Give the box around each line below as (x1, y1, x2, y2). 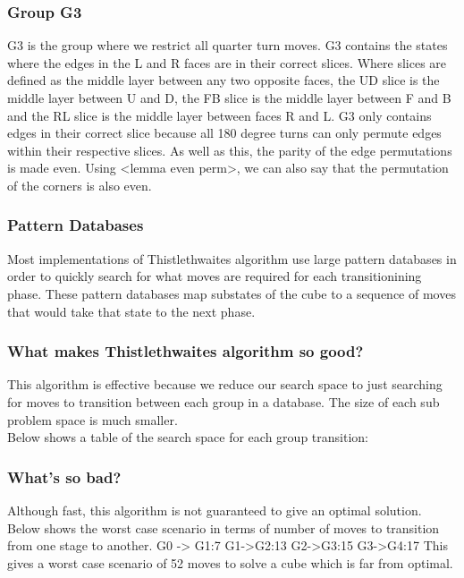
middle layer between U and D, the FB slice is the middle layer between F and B (7, 89, 451, 106)
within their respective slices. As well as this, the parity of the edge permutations (7, 140, 452, 159)
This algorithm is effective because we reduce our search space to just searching (7, 375, 443, 394)
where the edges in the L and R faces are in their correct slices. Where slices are (7, 53, 447, 72)
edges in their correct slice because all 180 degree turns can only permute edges (7, 123, 442, 142)
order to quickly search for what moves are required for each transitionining (7, 267, 422, 285)
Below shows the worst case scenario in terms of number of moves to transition (7, 518, 440, 537)
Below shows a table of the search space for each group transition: (7, 428, 368, 446)
